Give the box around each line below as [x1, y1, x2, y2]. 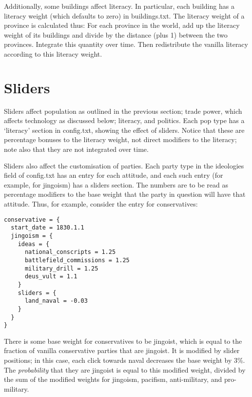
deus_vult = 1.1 [24, 273, 78, 280]
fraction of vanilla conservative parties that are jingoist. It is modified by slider [4, 345, 240, 355]
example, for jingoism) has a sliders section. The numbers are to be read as [4, 179, 228, 189]
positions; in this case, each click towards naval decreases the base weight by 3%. [4, 355, 245, 365]
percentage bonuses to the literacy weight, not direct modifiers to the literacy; [4, 134, 237, 145]
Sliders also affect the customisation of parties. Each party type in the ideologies [4, 160, 244, 170]
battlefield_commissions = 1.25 [24, 256, 130, 264]
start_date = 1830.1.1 [11, 224, 84, 231]
